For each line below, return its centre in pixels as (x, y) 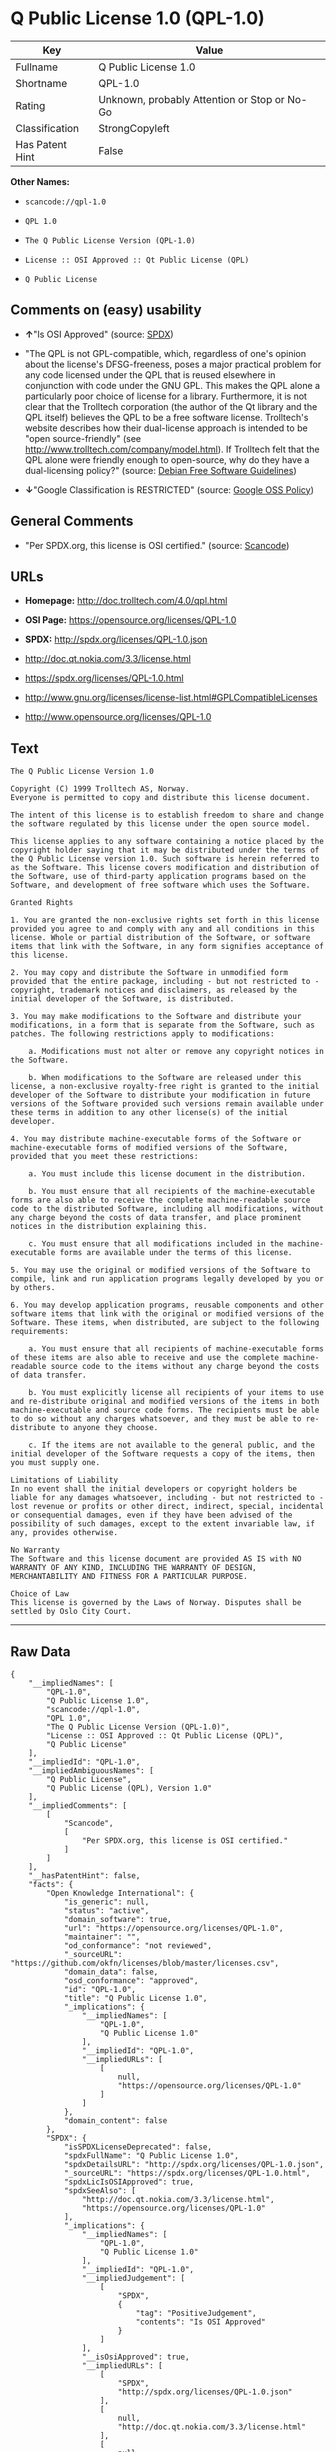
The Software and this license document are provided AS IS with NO (156, 1559)
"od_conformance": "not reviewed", (138, 1946)
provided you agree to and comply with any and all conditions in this (162, 929)
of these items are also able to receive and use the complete (145, 1358)
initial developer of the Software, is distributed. (122, 999)
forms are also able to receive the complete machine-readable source (160, 1200)
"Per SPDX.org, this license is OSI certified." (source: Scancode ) (157, 545)
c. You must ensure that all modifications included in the (156, 1244)
